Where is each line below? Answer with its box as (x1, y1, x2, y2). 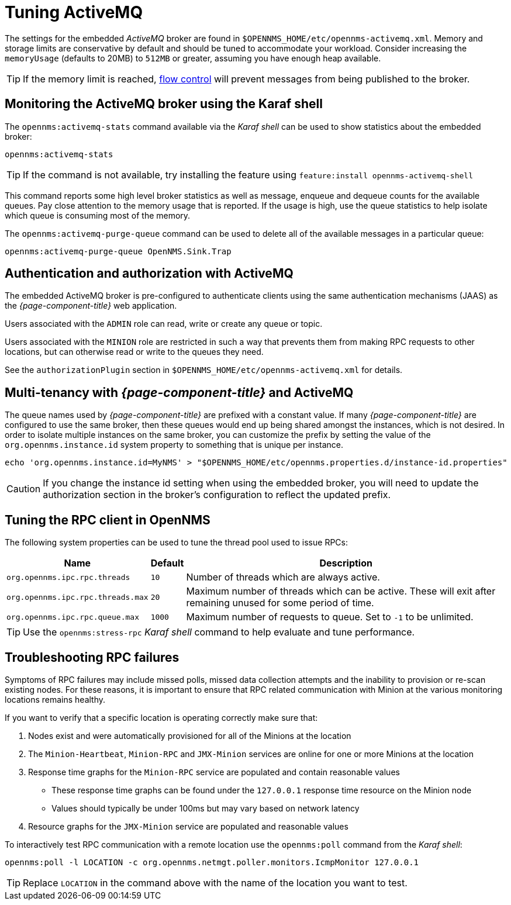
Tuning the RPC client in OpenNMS (5, 512, 210, 527)
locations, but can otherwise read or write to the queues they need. (5, 347, 264, 357)
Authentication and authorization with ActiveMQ (5, 266, 294, 281)
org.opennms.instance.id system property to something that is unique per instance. (5, 440, 343, 450)
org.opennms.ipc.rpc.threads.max (6, 592, 149, 602)
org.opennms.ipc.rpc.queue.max (6, 612, 139, 621)
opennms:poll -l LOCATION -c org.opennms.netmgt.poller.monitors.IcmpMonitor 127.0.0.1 (5, 857, 419, 867)
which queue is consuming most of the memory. (5, 210, 191, 220)
